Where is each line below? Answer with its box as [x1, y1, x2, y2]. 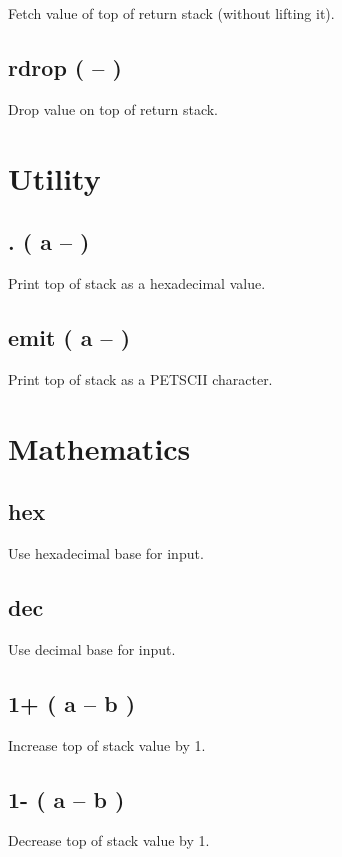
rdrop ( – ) [8, 51, 122, 82]
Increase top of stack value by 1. [8, 734, 206, 755]
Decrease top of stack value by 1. [8, 830, 210, 851]
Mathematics [8, 427, 191, 468]
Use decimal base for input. [8, 638, 176, 659]
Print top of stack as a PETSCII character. [8, 368, 273, 389]
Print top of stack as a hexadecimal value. [8, 272, 266, 293]
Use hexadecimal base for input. [8, 542, 204, 563]
